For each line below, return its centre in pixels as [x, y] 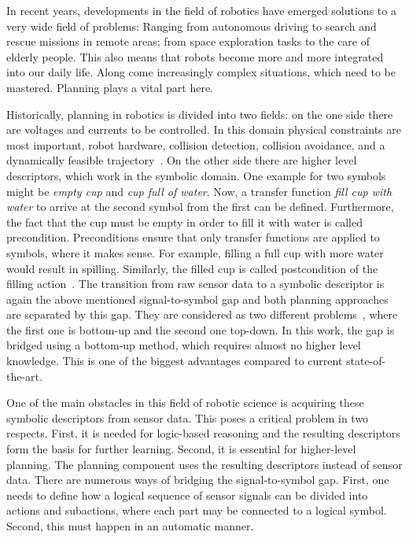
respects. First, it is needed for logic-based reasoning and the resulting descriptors [203, 433]
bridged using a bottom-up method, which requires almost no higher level [184, 345]
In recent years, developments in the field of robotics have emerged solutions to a [201, 10]
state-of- [366, 361]
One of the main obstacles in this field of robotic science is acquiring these [185, 402]
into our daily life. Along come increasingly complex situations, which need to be [201, 72]
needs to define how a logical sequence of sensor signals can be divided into [187, 495]
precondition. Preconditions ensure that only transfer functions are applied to [193, 237]
